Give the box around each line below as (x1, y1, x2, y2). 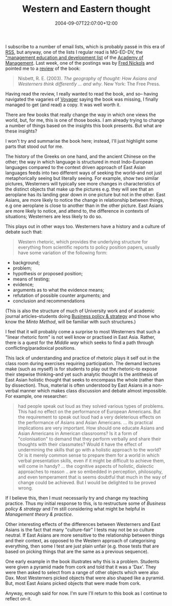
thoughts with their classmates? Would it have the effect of (17, 441, 143, 447)
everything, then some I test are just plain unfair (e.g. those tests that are (5, 543, 159, 549)
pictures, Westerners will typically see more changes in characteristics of (5, 180, 161, 186)
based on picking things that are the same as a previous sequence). (5, 548, 149, 555)
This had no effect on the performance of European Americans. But (17, 408, 161, 414)
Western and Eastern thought (22, 3, 150, 15)
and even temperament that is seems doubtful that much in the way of (17, 474, 167, 480)
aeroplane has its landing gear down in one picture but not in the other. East (5, 191, 166, 198)
